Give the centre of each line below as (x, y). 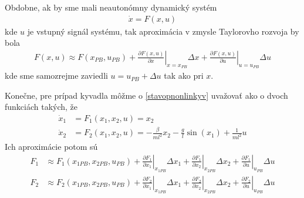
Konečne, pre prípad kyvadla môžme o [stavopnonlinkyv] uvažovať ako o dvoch (146, 95)
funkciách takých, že (41, 107)
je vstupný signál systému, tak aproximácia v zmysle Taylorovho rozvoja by (163, 31)
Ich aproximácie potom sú (51, 147)
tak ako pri (184, 75)
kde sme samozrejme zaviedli (56, 75)
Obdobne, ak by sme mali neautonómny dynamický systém (111, 7)
